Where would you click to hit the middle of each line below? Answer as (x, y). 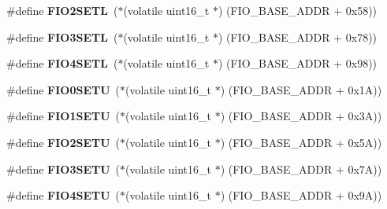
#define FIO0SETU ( (63, 89)
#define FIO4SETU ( (63, 195)
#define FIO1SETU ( (63, 116)
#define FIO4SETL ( (62, 63)
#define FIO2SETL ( (62, 10)
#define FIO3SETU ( (63, 169)
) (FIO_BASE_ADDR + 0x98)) (298, 63)
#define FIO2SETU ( (63, 142)
